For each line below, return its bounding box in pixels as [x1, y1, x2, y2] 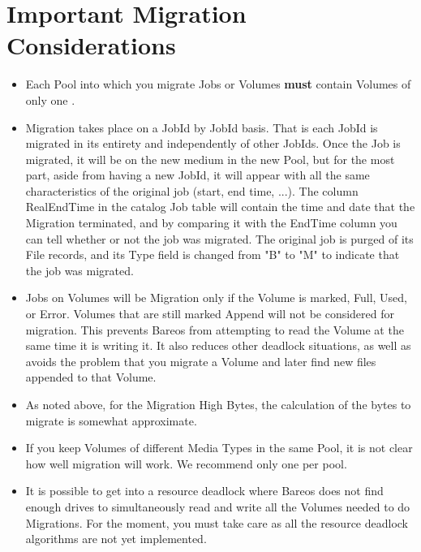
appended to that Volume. [25, 369, 157, 386]
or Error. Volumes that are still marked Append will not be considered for [25, 305, 395, 322]
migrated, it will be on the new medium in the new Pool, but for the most [25, 150, 395, 167]
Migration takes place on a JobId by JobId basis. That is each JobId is [25, 119, 378, 136]
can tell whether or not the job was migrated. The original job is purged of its [25, 230, 414, 247]
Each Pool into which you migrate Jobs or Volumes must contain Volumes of [25, 75, 411, 93]
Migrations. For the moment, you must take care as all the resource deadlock [25, 514, 409, 531]
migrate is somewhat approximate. [25, 412, 197, 429]
